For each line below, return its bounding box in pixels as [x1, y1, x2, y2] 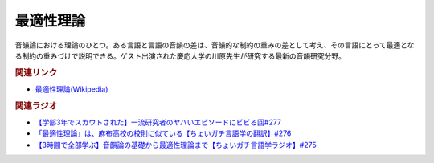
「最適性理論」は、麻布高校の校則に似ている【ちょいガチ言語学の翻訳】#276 [35, 128, 292, 138]
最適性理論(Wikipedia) [35, 84, 108, 94]
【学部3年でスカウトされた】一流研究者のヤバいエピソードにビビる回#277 [35, 117, 281, 128]
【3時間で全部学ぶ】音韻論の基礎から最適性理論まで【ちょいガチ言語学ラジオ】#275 [35, 140, 317, 149]
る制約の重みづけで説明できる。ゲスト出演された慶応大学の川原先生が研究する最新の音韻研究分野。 [14, 51, 346, 60]
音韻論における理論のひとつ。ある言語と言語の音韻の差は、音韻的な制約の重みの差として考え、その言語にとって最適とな [14, 40, 415, 50]
